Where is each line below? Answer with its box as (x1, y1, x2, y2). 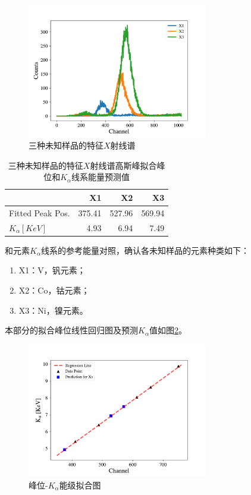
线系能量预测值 (71, 171, 130, 183)
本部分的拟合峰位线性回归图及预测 (5, 324, 138, 336)
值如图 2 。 (149, 324, 187, 336)
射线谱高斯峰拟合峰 (90, 159, 165, 171)
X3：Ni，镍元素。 (18, 304, 88, 316)
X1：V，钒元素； (18, 264, 86, 276)
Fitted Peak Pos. (9, 206, 70, 219)
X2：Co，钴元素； (18, 283, 90, 296)
